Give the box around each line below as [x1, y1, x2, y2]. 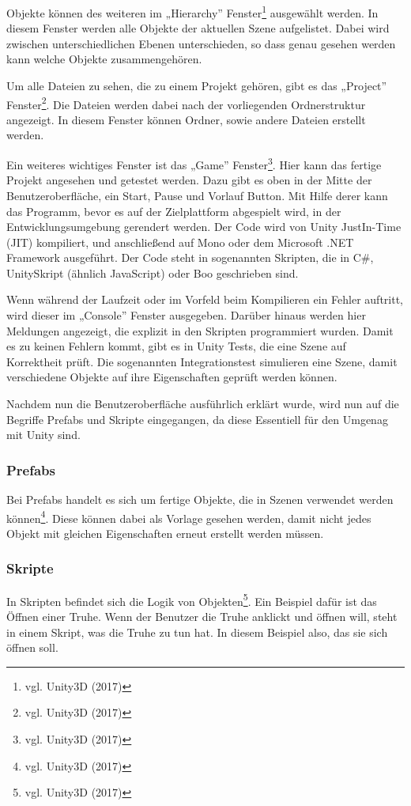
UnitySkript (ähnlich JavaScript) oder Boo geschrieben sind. [6, 264, 299, 281]
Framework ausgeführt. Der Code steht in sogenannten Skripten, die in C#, [6, 249, 374, 266]
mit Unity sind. [6, 426, 81, 443]
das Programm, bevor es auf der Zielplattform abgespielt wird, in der [6, 202, 341, 219]
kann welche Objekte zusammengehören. [6, 51, 202, 67]
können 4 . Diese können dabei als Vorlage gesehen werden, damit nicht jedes [6, 507, 371, 526]
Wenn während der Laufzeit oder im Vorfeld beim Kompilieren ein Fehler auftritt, [6, 291, 403, 308]
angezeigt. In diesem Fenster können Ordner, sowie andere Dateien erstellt [6, 111, 366, 127]
